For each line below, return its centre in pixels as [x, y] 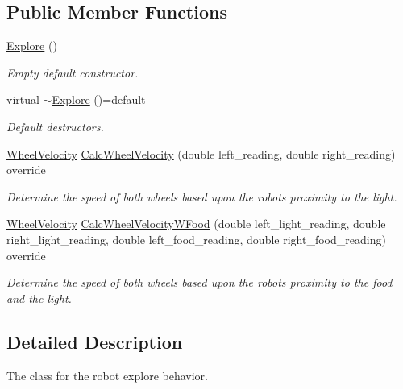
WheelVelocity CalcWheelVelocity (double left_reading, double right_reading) [201, 153]
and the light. [39, 298]
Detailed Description [95, 341]
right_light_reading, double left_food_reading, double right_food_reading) [196, 239]
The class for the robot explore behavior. [107, 375]
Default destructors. [55, 126]
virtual [23, 99]
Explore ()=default [99, 99]
